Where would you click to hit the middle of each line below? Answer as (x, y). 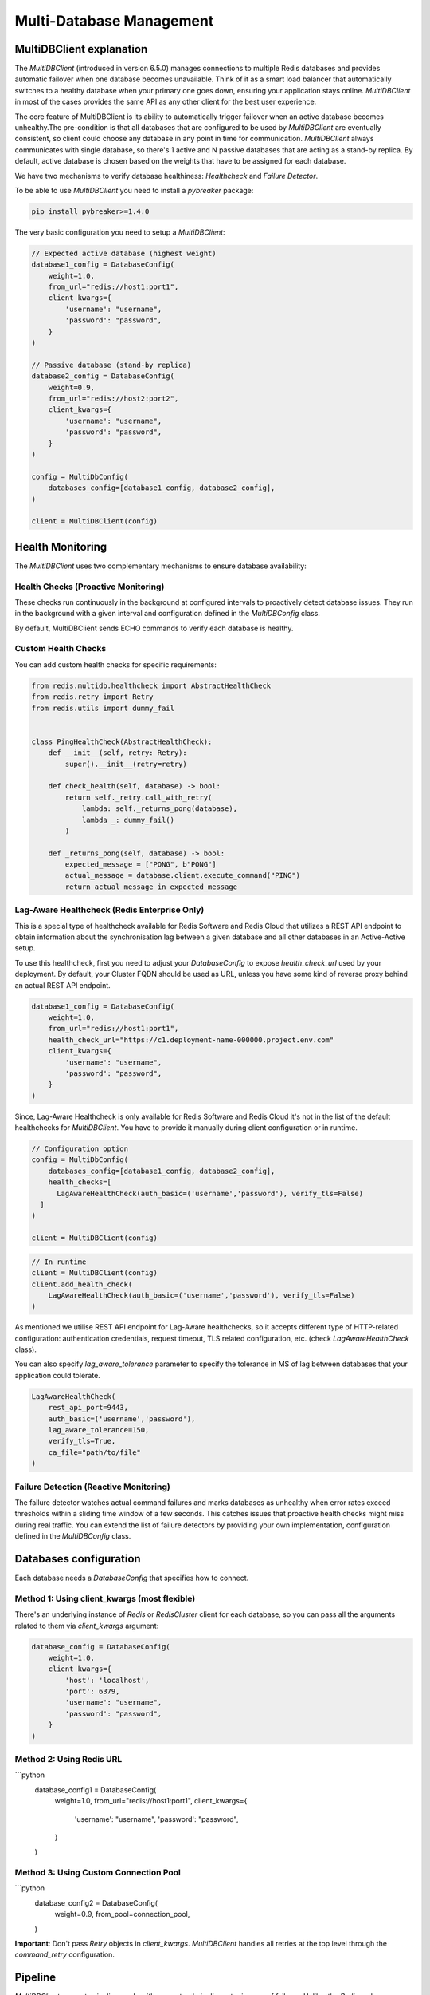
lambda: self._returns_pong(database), (160, 809)
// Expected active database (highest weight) (124, 253)
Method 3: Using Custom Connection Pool (98, 1873)
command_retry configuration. (65, 1954)
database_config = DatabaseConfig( (101, 1647)
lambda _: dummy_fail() (128, 820)
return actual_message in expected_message (151, 887)
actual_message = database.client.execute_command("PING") (183, 875)
